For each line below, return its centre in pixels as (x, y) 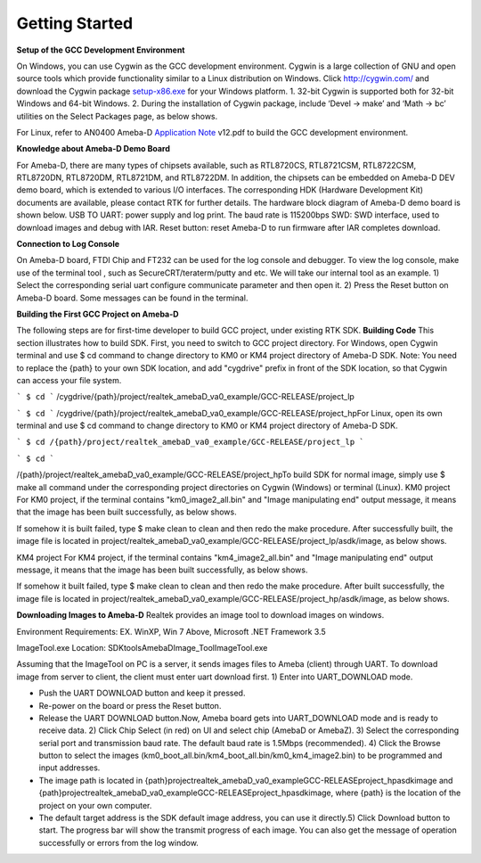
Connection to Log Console (68, 244)
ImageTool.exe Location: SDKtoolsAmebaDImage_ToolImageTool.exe (142, 647)
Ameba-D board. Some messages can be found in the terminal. (132, 298)
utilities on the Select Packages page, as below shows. (117, 116)
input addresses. (69, 768)
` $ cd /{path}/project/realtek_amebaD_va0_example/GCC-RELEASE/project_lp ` (190, 442)
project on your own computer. (95, 805)
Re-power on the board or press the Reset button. (130, 705)
